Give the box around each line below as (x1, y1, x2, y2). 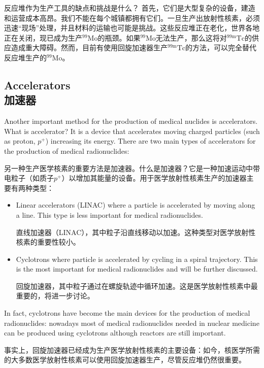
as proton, (4, 136, 36, 146)
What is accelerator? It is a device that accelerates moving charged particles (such (4, 125, 260, 136)
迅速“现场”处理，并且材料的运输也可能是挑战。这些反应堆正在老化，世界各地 (4, 22, 260, 33)
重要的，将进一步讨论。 (16, 290, 94, 301)
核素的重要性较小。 (16, 237, 80, 247)
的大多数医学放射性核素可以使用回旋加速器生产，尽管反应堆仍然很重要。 (4, 354, 246, 365)
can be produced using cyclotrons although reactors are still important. (4, 327, 226, 338)
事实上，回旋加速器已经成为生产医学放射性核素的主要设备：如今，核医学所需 (4, 344, 260, 355)
